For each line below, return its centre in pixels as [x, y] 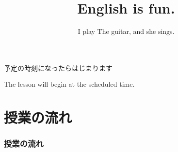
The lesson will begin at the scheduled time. [69, 84]
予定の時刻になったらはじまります [58, 68]
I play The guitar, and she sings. [126, 31]
